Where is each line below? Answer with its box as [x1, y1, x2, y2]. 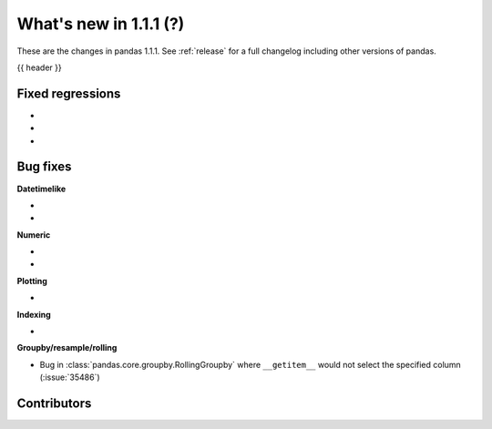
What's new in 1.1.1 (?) [16, 14, 185, 34]
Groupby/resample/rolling [16, 342, 118, 353]
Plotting [16, 275, 47, 286]
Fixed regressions [16, 86, 121, 101]
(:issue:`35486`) [39, 372, 100, 383]
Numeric [16, 229, 51, 240]
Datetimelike [16, 183, 67, 194]
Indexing [16, 309, 52, 320]
